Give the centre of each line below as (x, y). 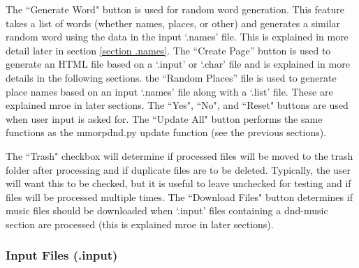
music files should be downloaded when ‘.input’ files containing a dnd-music (167, 210)
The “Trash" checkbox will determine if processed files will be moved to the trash (179, 155)
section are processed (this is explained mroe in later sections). (140, 224)
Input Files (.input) (62, 255)
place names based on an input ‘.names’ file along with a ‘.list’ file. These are (169, 91)
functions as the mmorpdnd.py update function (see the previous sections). (166, 132)
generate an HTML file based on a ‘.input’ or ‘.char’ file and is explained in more (178, 64)
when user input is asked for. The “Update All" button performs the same (164, 118)
